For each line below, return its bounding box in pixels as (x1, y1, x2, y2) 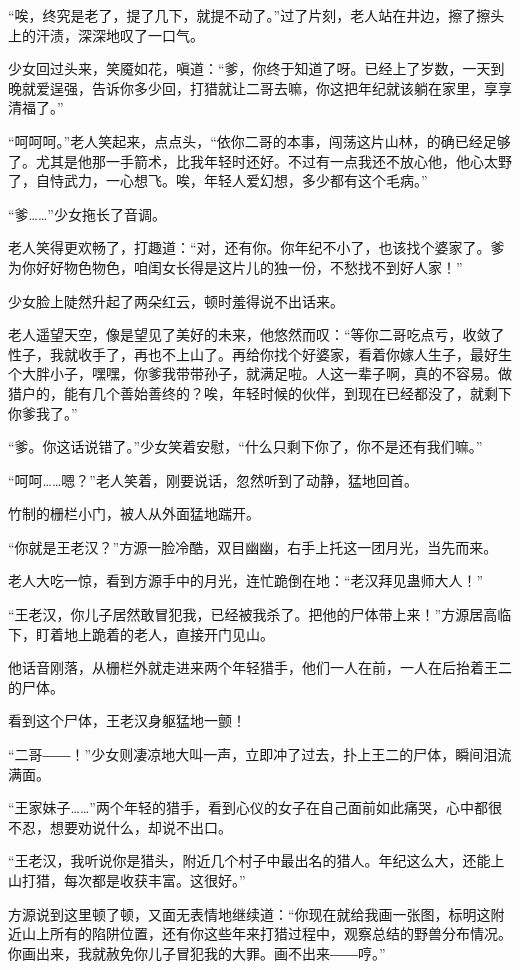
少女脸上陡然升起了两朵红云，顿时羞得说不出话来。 (8, 290, 344, 311)
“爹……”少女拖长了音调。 (8, 203, 166, 224)
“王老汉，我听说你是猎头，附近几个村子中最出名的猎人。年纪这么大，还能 (8, 850, 491, 871)
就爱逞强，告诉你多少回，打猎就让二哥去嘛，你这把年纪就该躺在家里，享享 (21, 77, 512, 98)
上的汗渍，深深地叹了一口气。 (8, 24, 204, 45)
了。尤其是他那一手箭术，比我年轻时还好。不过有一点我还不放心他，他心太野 (8, 150, 512, 171)
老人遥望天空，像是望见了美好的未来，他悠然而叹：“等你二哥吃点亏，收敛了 (8, 324, 505, 345)
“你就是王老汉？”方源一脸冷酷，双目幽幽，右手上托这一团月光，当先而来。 (8, 536, 498, 557)
